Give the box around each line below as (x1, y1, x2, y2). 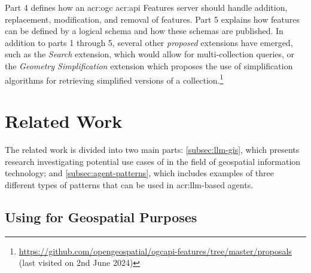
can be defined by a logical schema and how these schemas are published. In (5, 24, 283, 37)
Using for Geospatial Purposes (5, 207, 197, 226)
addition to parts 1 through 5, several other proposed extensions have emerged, (5, 36, 293, 48)
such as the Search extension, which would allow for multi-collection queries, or (5, 48, 295, 60)
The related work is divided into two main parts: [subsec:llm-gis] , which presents (5, 143, 300, 155)
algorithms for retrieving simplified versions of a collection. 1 (5, 72, 224, 86)
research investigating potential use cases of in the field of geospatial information (5, 155, 301, 167)
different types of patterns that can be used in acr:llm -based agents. (5, 178, 254, 191)
